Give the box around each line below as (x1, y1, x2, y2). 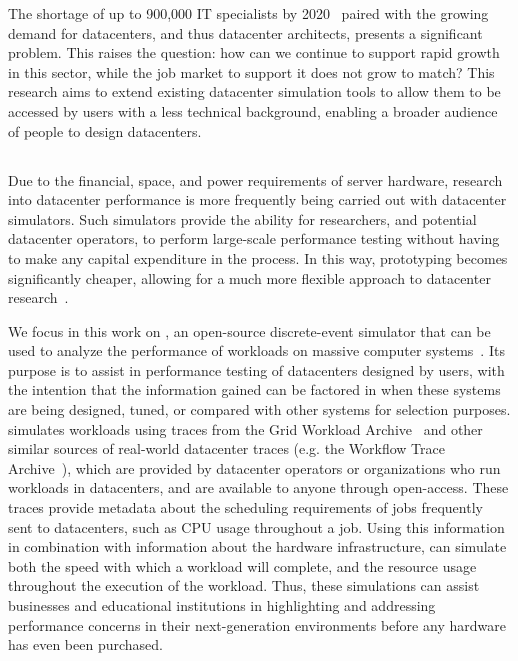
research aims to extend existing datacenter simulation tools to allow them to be (8, 81, 501, 102)
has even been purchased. (8, 634, 163, 655)
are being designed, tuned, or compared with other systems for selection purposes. (8, 399, 511, 420)
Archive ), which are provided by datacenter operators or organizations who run (8, 457, 501, 478)
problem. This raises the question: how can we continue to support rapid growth (8, 42, 500, 63)
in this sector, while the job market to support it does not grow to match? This (8, 61, 495, 82)
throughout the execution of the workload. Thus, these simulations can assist (8, 575, 480, 596)
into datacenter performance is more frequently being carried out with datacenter (8, 189, 507, 210)
